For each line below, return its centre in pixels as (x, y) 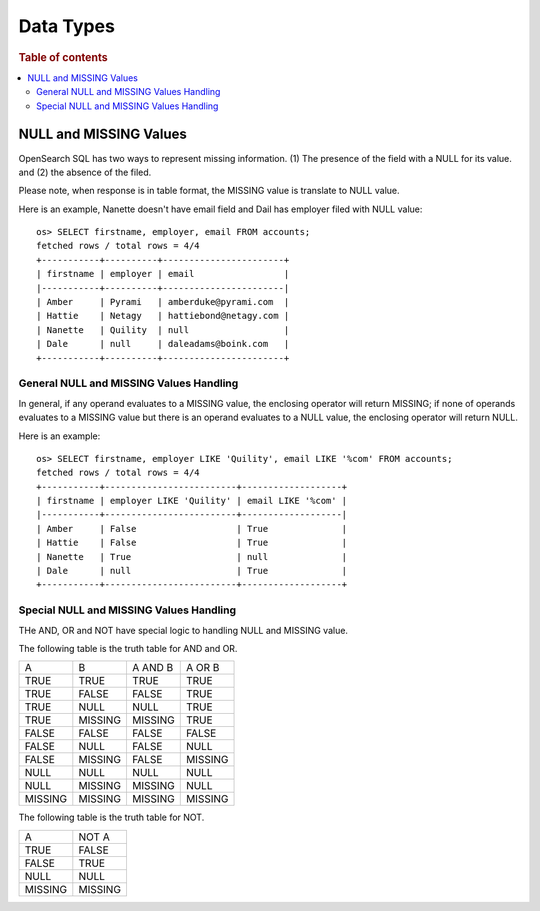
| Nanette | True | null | (192, 556)
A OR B (202, 668)
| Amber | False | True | (192, 528)
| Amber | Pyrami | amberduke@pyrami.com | (163, 302)
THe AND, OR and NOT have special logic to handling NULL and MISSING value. (183, 630)
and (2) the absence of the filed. (85, 172)
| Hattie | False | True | (192, 543)
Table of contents (63, 57)
